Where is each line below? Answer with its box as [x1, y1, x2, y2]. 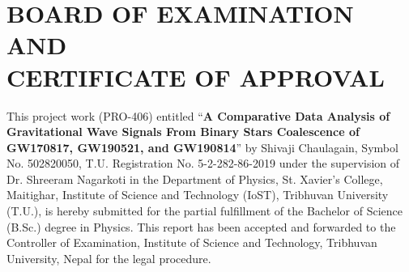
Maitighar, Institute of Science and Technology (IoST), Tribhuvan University [6, 186, 389, 203]
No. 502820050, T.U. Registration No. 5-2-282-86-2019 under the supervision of [6, 155, 400, 172]
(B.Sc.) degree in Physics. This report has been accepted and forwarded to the [6, 218, 396, 235]
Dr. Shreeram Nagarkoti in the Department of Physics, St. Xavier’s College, [6, 170, 383, 187]
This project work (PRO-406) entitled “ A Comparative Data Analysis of [6, 107, 390, 124]
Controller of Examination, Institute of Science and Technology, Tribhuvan [6, 234, 377, 251]
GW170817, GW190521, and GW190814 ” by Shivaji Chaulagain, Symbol [6, 138, 398, 155]
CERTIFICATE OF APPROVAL [6, 60, 385, 93]
